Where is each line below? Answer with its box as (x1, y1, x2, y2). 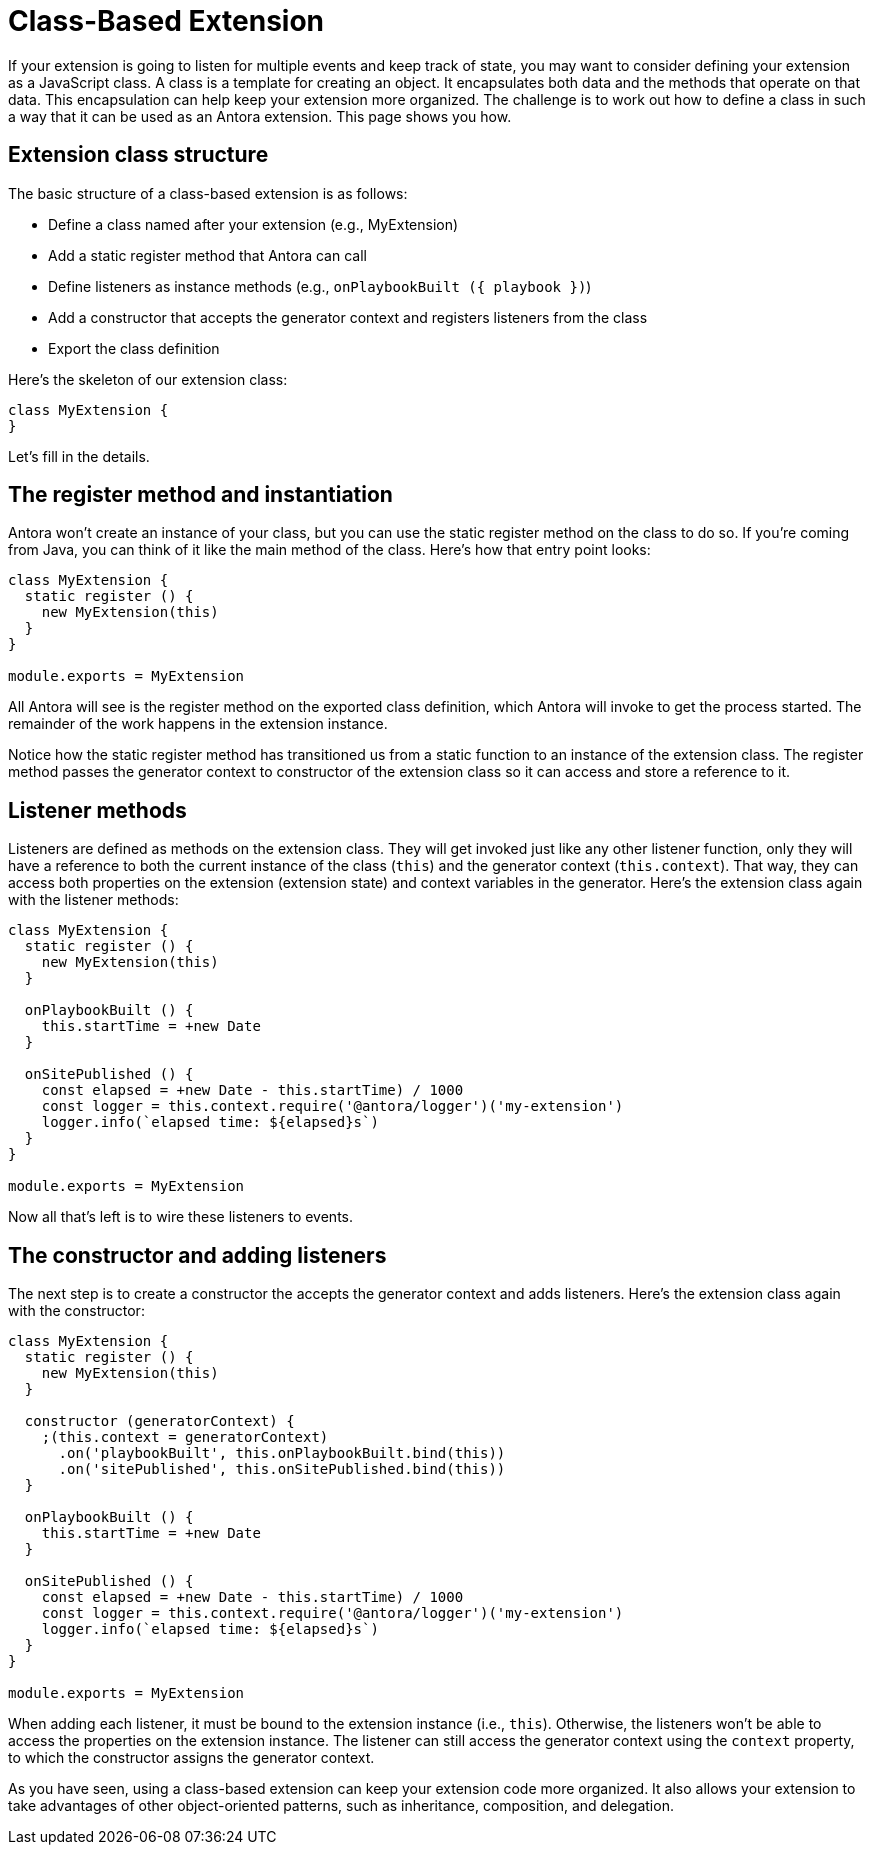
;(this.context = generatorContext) (41, 1429, 329, 1446)
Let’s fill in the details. (8, 447, 150, 465)
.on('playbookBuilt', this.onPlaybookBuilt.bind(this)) (58, 1445, 506, 1462)
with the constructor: (8, 1302, 145, 1320)
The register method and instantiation (8, 482, 393, 508)
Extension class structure (8, 142, 269, 168)
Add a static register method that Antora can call (48, 246, 367, 264)
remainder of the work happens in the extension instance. (8, 715, 388, 733)
